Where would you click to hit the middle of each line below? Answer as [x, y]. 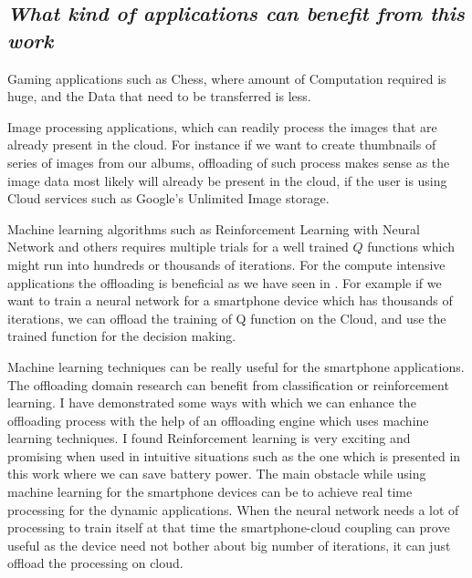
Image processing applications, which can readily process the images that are [222, 126]
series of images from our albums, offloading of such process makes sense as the [229, 162]
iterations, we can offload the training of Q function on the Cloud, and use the [227, 318]
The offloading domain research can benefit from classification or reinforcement [228, 384]
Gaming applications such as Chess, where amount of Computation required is [227, 78]
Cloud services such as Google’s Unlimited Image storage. [168, 198]
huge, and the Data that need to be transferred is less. [159, 96]
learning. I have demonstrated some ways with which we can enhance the [212, 403]
